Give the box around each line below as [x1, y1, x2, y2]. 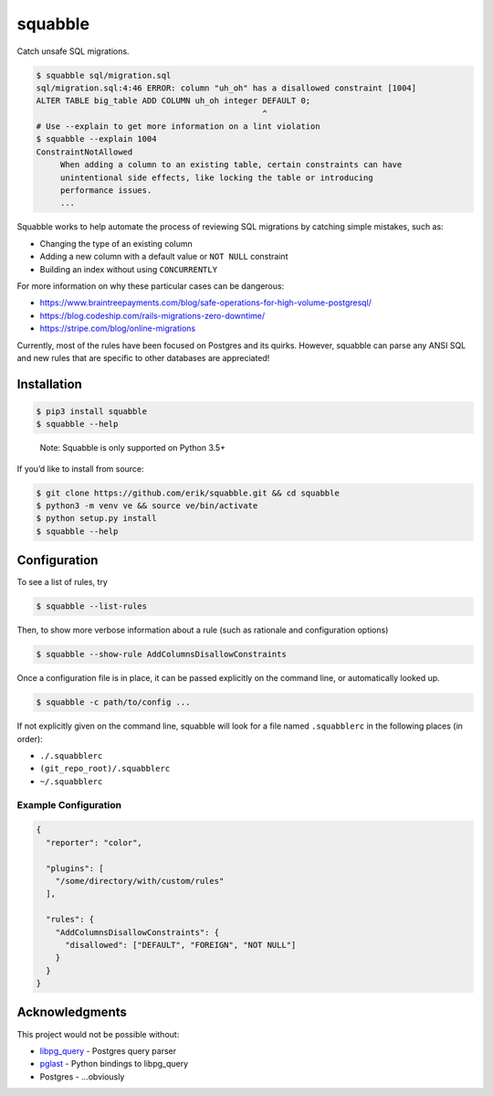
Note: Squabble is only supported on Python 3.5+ [39, 442, 226, 453]
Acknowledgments [16, 1005, 128, 1020]
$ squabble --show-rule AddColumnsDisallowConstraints [36, 649, 287, 660]
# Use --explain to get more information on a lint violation [36, 122, 320, 132]
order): [16, 733, 43, 744]
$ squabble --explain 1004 [36, 133, 157, 144]
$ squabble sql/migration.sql [36, 69, 172, 80]
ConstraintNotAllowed [36, 146, 133, 157]
